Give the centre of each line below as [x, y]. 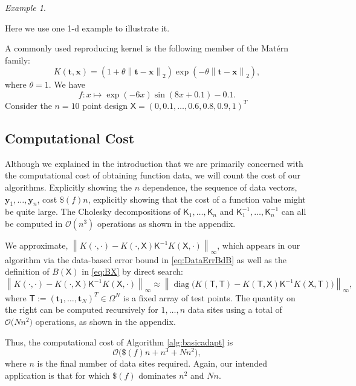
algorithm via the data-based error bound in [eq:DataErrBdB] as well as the [146, 259]
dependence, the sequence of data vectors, [220, 187]
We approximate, [37, 245]
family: [18, 60]
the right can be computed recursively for [82, 309]
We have [70, 84]
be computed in [34, 223]
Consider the [28, 105]
